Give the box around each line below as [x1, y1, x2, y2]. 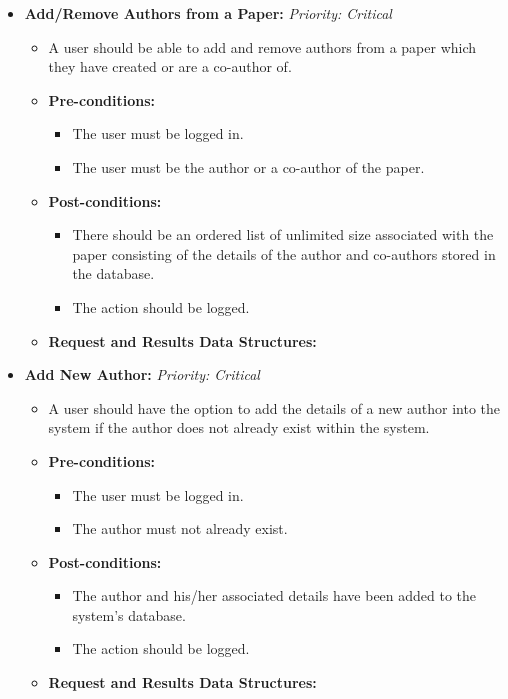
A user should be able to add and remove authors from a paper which [48, 36, 477, 57]
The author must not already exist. [72, 518, 288, 539]
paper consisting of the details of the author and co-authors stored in [72, 243, 496, 264]
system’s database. [72, 604, 186, 625]
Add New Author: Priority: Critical [24, 364, 260, 385]
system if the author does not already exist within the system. [48, 417, 430, 438]
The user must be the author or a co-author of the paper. [72, 156, 425, 177]
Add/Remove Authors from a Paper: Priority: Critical [24, 3, 392, 23]
